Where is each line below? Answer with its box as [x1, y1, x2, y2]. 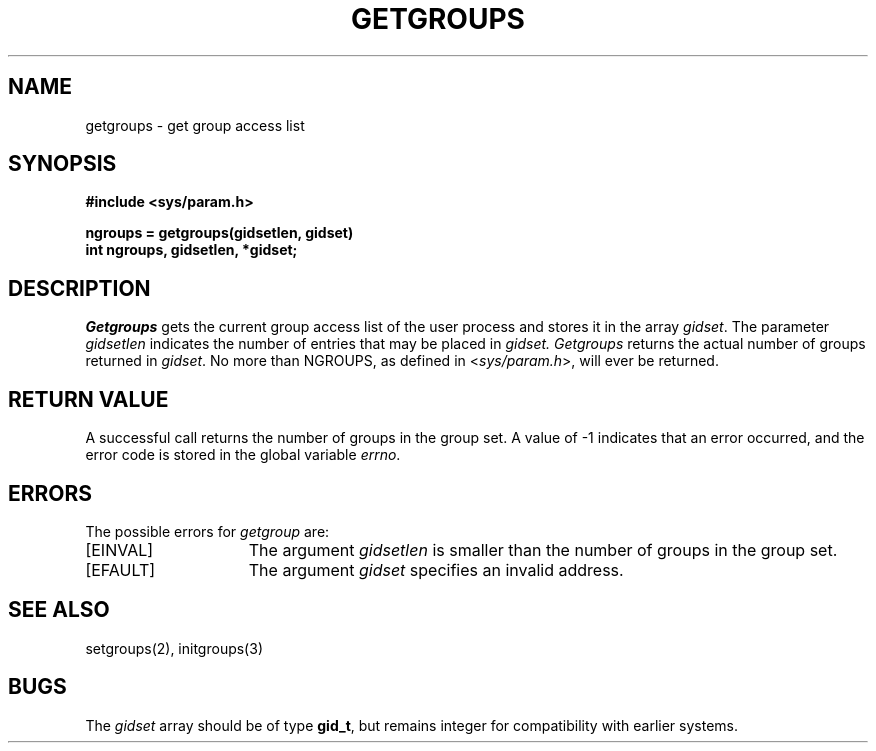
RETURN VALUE [8, 386, 169, 412]
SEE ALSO [8, 597, 110, 623]
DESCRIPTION [8, 275, 151, 301]
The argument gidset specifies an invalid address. [248, 559, 624, 580]
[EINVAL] [85, 539, 154, 560]
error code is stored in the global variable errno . [85, 446, 401, 464]
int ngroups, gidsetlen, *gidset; [85, 241, 298, 259]
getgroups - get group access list [85, 116, 305, 134]
